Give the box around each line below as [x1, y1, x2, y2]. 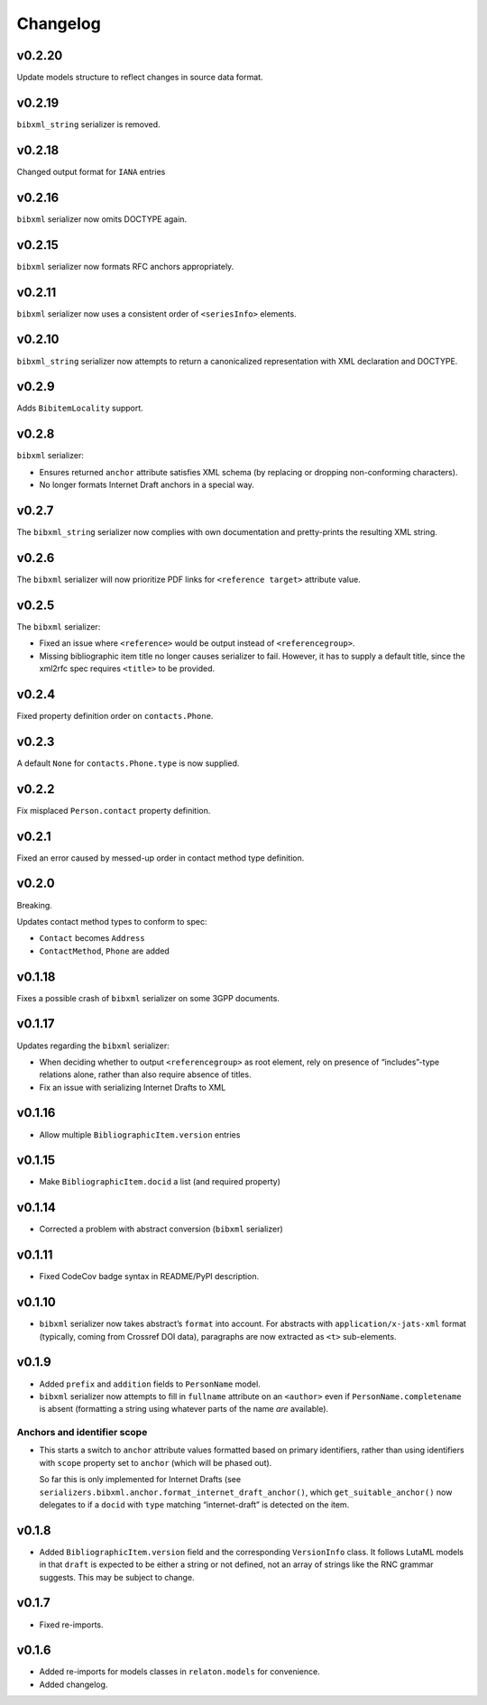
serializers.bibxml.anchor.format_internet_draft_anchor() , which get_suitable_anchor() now [39, 1487, 453, 1498]
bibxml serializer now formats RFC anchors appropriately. [16, 261, 234, 272]
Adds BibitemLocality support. [16, 402, 143, 414]
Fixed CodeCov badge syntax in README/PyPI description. [39, 1271, 260, 1282]
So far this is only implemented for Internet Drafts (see [39, 1474, 242, 1485]
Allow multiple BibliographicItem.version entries [39, 1129, 241, 1140]
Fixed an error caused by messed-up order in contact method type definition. [16, 852, 305, 863]
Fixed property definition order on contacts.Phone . [16, 710, 214, 721]
